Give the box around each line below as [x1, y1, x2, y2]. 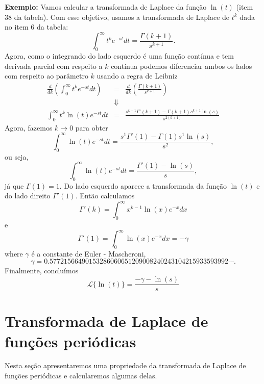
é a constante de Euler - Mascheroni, [31, 248, 146, 259]
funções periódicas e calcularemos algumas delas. [5, 370, 157, 381]
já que [5, 180, 24, 191]
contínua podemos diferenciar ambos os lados [111, 60, 252, 71]
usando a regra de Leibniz [97, 70, 178, 81]
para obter [75, 122, 108, 133]
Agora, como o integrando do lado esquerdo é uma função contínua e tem [5, 50, 234, 61]
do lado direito [5, 190, 51, 201]
